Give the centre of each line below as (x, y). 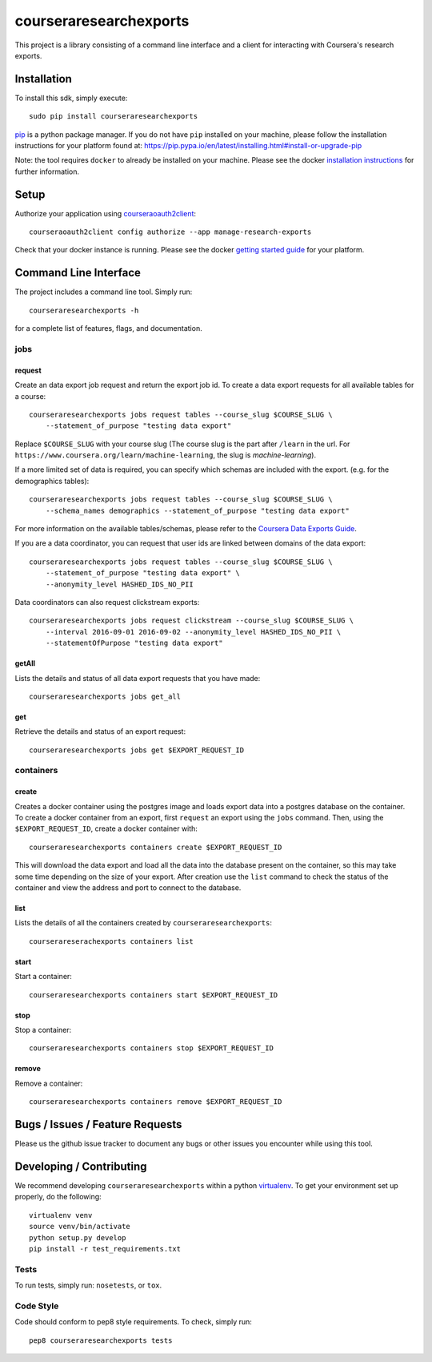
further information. (47, 171)
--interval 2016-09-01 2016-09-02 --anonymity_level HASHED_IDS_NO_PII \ (193, 632)
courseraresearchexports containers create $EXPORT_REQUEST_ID (156, 847)
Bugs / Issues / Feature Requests (98, 1124)
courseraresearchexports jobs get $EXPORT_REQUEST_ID (136, 750)
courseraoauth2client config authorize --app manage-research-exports (170, 232)
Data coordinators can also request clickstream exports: (107, 602)
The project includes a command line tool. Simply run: (104, 292)
